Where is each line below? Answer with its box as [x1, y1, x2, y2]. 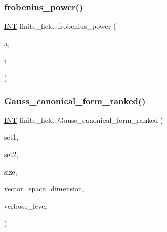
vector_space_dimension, [4, 183, 85, 194]
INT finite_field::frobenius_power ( [4, 21, 116, 31]
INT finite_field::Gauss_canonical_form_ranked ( [4, 114, 163, 125]
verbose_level [4, 200, 47, 211]
